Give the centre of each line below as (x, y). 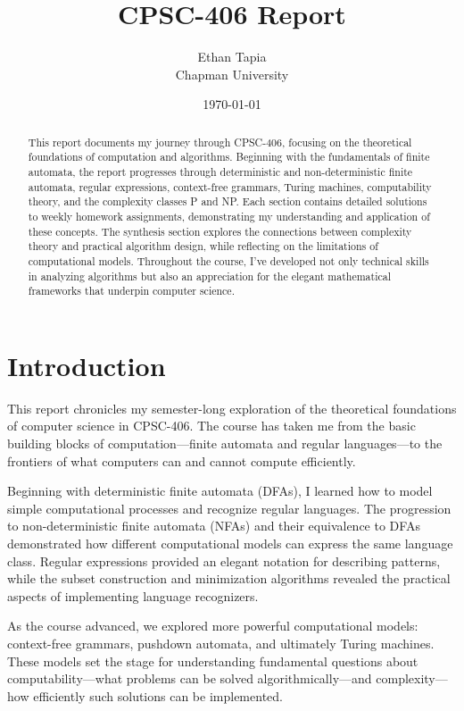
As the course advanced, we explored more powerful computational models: (213, 626)
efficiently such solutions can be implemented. (158, 695)
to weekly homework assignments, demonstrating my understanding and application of (229, 216)
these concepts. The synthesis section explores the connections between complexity (220, 231)
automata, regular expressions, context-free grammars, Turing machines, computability (230, 186)
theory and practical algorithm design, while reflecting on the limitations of (203, 246)
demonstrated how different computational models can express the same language (230, 544)
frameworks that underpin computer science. (131, 291)
